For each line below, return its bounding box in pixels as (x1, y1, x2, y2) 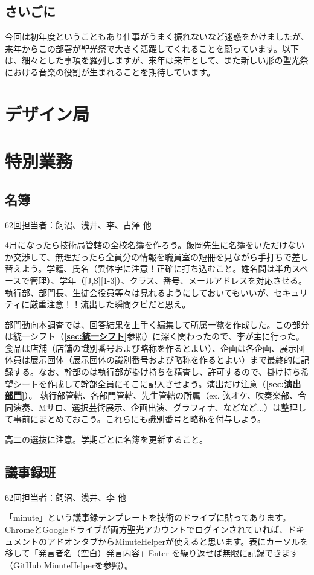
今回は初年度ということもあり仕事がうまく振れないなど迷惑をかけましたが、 (5, 30, 309, 43)
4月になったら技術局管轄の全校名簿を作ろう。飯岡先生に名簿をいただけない (5, 239, 305, 251)
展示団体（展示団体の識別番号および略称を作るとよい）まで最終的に (30, 353, 301, 366)
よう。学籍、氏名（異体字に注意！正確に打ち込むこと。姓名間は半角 (21, 262, 292, 275)
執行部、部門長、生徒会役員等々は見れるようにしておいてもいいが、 (5, 286, 274, 298)
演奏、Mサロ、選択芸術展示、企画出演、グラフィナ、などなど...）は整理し (13, 400, 307, 413)
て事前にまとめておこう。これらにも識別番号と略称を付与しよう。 (5, 413, 266, 425)
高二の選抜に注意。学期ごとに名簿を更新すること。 (5, 433, 208, 446)
